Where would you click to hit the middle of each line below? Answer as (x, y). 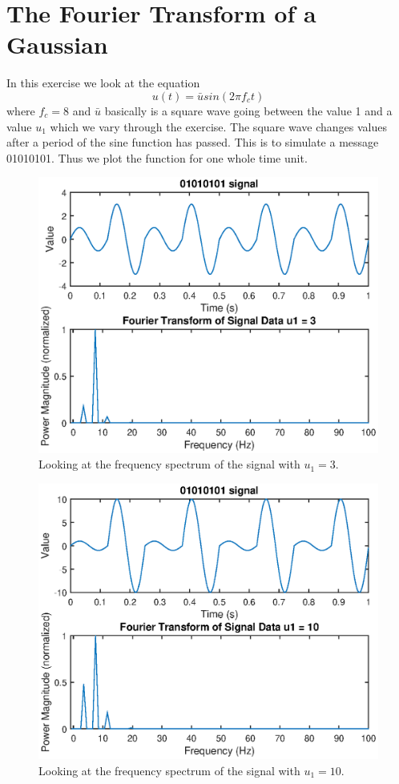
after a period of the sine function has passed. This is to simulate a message (193, 142)
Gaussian (57, 44)
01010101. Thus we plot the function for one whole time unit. (157, 157)
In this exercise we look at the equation (103, 83)
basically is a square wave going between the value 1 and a (248, 110)
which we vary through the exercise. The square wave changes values (218, 126)
